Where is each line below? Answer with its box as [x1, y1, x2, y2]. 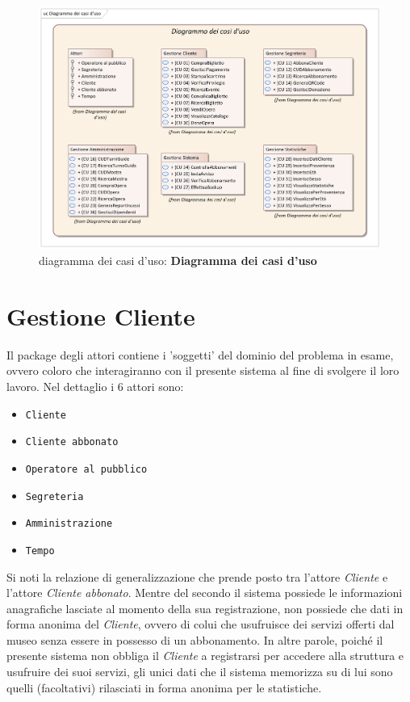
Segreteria [25, 490, 84, 502]
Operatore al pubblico [25, 463, 148, 475]
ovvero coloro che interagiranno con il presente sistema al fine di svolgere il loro [6, 362, 400, 379]
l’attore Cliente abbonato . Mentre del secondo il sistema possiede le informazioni [6, 584, 403, 601]
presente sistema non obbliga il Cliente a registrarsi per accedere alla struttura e [6, 647, 404, 664]
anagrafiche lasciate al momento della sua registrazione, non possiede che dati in [6, 599, 404, 616]
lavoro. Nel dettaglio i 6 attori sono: [6, 377, 184, 394]
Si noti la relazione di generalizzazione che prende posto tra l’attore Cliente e [6, 568, 388, 585]
